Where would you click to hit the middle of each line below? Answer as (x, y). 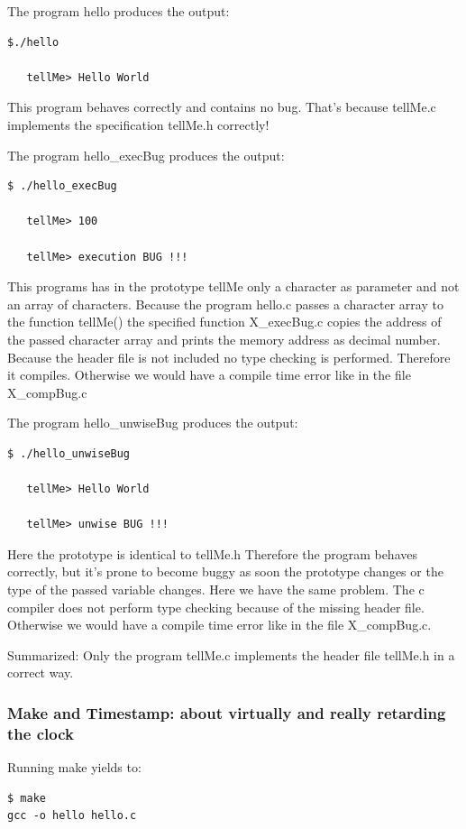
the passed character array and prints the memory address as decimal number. (224, 339)
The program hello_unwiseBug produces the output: (153, 423)
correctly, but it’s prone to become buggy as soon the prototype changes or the (225, 571)
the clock (41, 733)
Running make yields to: (74, 767)
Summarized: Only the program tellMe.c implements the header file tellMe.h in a (231, 654)
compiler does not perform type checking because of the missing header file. (216, 607)
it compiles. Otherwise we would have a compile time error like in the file (209, 375)
